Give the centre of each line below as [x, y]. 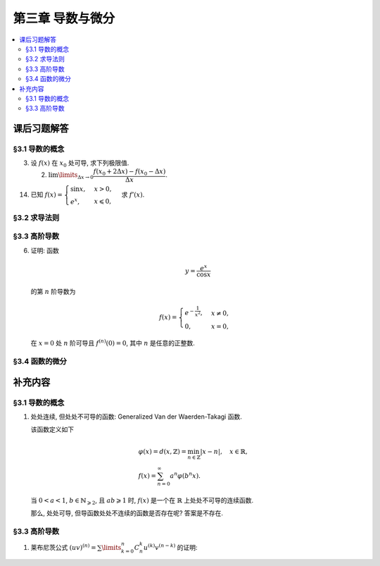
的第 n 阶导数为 [53, 292]
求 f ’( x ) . [133, 195]
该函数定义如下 [52, 429]
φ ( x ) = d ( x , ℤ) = [162, 451]
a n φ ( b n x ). [185, 475]
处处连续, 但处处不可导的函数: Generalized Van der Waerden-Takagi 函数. [136, 417]
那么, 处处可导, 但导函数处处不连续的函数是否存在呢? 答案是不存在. [127, 513]
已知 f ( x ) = [47, 195]
